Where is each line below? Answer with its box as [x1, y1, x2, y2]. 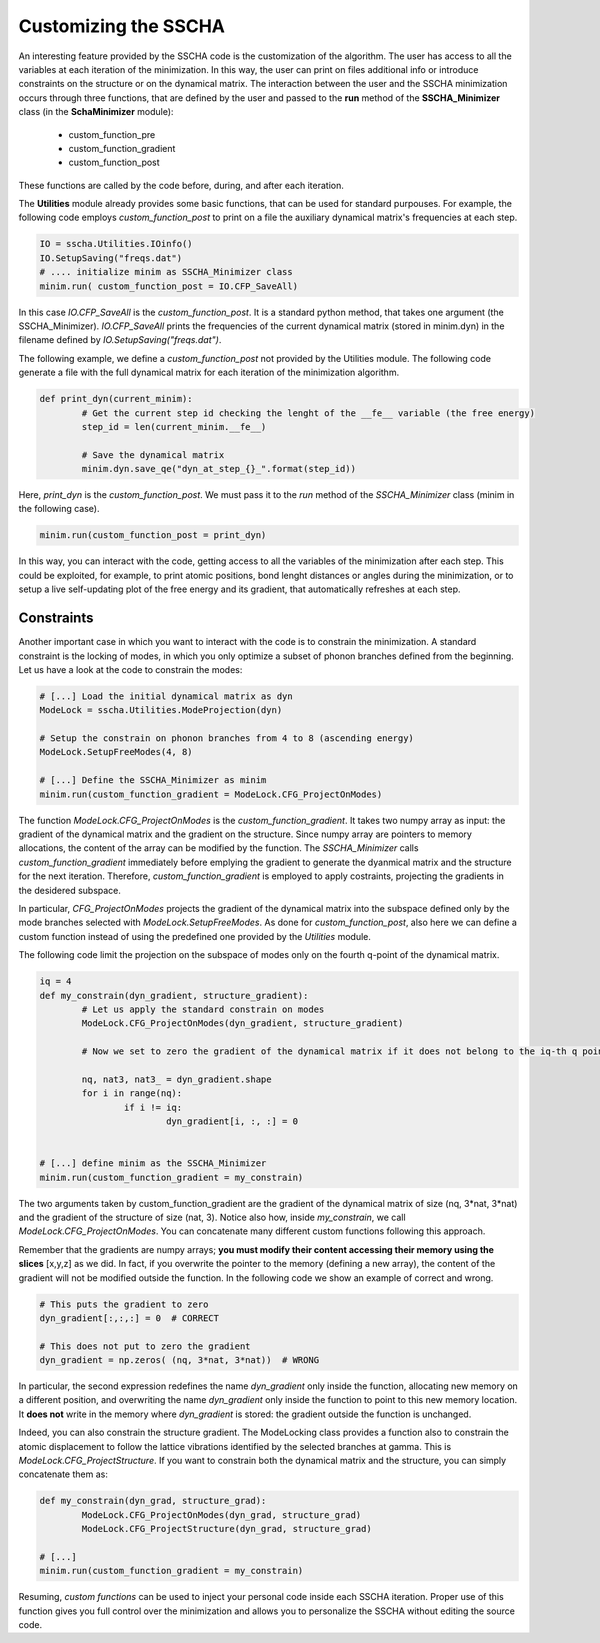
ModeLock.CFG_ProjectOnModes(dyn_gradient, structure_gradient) [81, 1018, 404, 1029]
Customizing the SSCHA [18, 15, 225, 37]
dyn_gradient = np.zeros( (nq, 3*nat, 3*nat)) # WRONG [39, 1355, 320, 1366]
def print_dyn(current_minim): [39, 393, 194, 405]
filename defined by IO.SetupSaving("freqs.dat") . [18, 334, 222, 346]
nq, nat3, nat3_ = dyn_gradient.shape [81, 1073, 272, 1085]
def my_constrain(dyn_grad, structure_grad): [39, 1495, 267, 1507]
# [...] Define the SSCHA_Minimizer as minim [39, 775, 267, 786]
